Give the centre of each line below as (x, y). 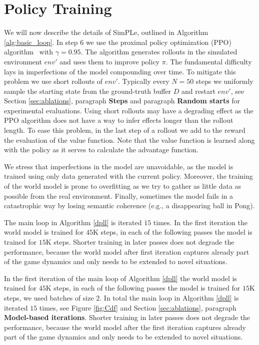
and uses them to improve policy (109, 61)
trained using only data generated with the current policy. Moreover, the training (128, 176)
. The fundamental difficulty (209, 61)
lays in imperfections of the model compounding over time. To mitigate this (120, 71)
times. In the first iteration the (200, 222)
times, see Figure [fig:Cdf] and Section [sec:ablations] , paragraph (138, 307)
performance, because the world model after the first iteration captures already (125, 327)
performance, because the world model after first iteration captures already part (127, 251)
